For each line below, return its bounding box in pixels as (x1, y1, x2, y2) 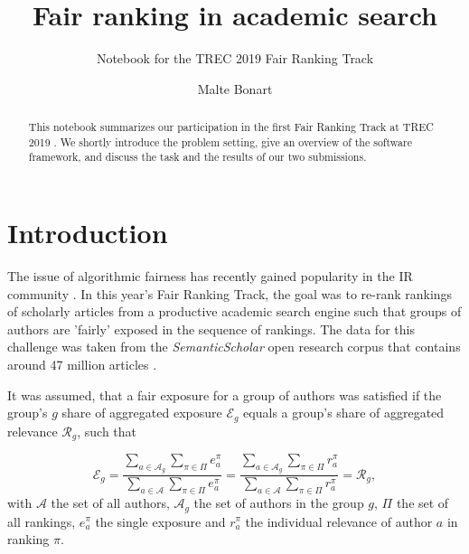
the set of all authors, (51, 493, 170, 512)
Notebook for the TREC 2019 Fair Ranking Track (96, 49, 374, 68)
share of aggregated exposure (61, 403, 222, 422)
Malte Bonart (197, 79, 273, 98)
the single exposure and (95, 512, 226, 531)
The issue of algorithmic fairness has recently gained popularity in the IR (7, 267, 413, 286)
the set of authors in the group (193, 493, 364, 512)
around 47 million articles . (7, 354, 157, 373)
